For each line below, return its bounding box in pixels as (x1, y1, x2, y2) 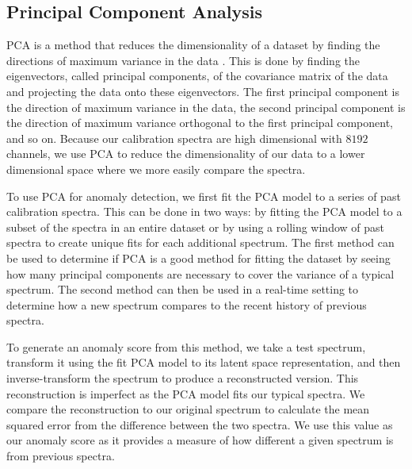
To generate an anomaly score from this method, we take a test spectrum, (6, 338, 366, 355)
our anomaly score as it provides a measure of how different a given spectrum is (6, 432, 394, 448)
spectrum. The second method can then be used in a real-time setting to (6, 281, 359, 298)
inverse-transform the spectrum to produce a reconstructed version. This (6, 370, 359, 386)
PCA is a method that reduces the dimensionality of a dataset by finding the (6, 37, 380, 53)
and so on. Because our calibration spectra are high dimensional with (6, 129, 342, 146)
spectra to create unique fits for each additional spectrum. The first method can (6, 234, 395, 251)
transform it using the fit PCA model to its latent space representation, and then (6, 354, 401, 371)
